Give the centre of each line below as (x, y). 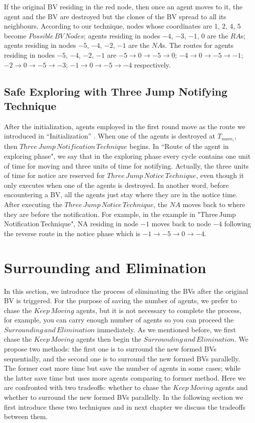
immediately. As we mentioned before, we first (167, 329)
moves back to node (181, 224)
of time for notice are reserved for (55, 175)
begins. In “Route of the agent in (179, 146)
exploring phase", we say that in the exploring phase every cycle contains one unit (127, 156)
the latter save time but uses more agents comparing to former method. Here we (125, 377)
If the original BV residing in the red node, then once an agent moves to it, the (123, 6)
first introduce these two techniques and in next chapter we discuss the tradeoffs (125, 406)
